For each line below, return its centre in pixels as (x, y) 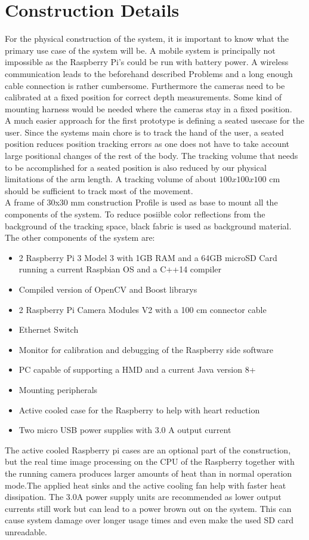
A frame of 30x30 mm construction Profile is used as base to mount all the (141, 202)
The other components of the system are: (80, 237)
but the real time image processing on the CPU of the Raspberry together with (150, 461)
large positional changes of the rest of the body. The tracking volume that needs (152, 156)
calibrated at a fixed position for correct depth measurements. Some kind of (143, 97)
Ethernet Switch (49, 329)
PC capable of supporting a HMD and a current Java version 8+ (137, 369)
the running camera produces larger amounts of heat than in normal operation (149, 473)
